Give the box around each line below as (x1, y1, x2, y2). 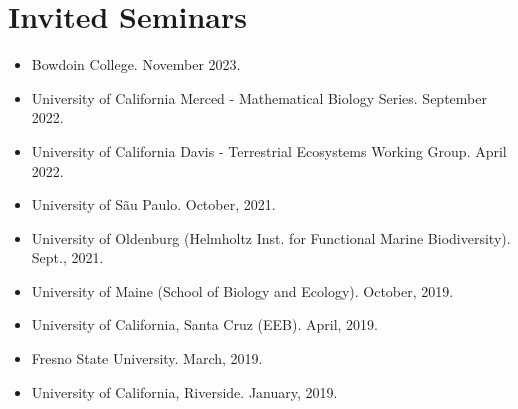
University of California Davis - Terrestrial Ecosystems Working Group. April (31, 140, 507, 161)
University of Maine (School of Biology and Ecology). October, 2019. (31, 280, 454, 301)
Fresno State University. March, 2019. (31, 348, 263, 369)
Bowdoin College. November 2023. (31, 54, 241, 75)
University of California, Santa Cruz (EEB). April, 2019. (31, 314, 379, 335)
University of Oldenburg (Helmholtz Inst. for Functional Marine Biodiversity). (31, 227, 511, 248)
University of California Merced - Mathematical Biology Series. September (31, 87, 487, 108)
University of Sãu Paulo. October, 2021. (31, 194, 276, 215)
